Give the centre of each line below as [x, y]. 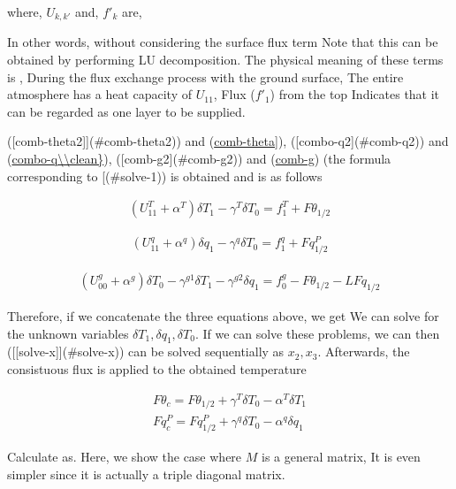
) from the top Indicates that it [355, 94]
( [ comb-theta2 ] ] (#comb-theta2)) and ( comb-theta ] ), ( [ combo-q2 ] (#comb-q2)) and [228, 141]
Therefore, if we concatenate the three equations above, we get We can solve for [223, 315]
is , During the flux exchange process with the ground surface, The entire [205, 76]
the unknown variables [68, 333]
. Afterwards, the [364, 351]
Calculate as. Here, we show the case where [125, 457]
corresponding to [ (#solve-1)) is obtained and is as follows [165, 176]
